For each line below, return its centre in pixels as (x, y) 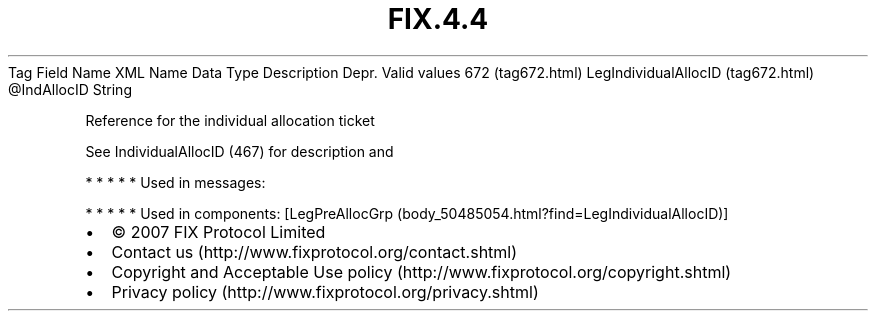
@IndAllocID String (70, 89)
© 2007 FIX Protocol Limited (218, 231)
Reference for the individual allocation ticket (230, 120)
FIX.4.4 (438, 19)
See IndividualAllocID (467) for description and (239, 151)
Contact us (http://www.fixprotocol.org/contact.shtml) (314, 251)
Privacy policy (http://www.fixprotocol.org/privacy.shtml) (325, 291)
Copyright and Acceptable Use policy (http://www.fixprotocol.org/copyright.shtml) (421, 271)
